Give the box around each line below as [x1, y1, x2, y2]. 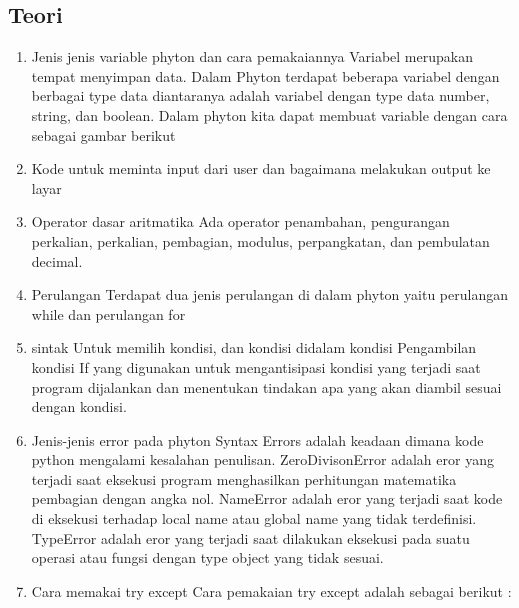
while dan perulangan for [31, 303, 186, 324]
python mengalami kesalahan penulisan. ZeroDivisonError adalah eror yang [31, 449, 494, 470]
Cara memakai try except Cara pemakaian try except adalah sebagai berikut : [31, 580, 512, 601]
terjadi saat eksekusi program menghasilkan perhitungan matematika [31, 468, 457, 489]
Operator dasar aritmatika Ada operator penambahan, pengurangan [31, 211, 450, 232]
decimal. [31, 250, 83, 271]
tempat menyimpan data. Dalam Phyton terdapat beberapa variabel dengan [31, 65, 500, 86]
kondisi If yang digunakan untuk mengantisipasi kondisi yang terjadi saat [31, 356, 481, 377]
